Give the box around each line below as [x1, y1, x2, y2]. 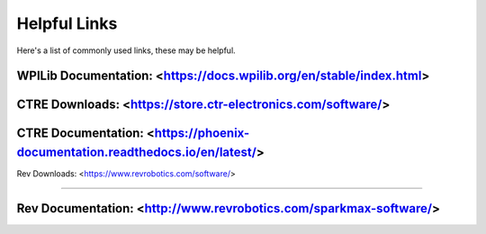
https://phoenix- [154, 126, 250, 141]
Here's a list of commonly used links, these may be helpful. [16, 45, 236, 56]
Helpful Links [16, 13, 118, 33]
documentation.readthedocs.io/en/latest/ [16, 144, 256, 159]
